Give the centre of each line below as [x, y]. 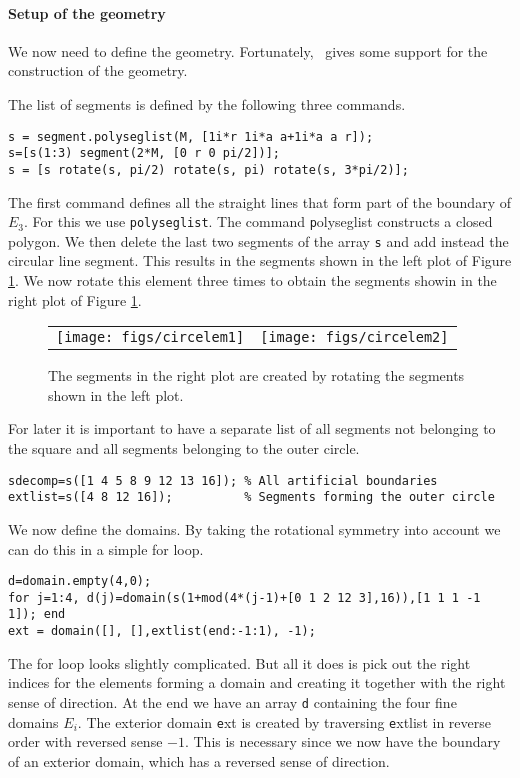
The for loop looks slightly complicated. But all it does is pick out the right [239, 662]
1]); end [37, 614]
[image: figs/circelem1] [150, 337]
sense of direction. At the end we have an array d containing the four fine [232, 701]
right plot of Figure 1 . [75, 299]
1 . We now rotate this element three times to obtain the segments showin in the [252, 280]
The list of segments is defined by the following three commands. [207, 103]
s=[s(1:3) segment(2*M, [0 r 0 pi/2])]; [144, 153]
